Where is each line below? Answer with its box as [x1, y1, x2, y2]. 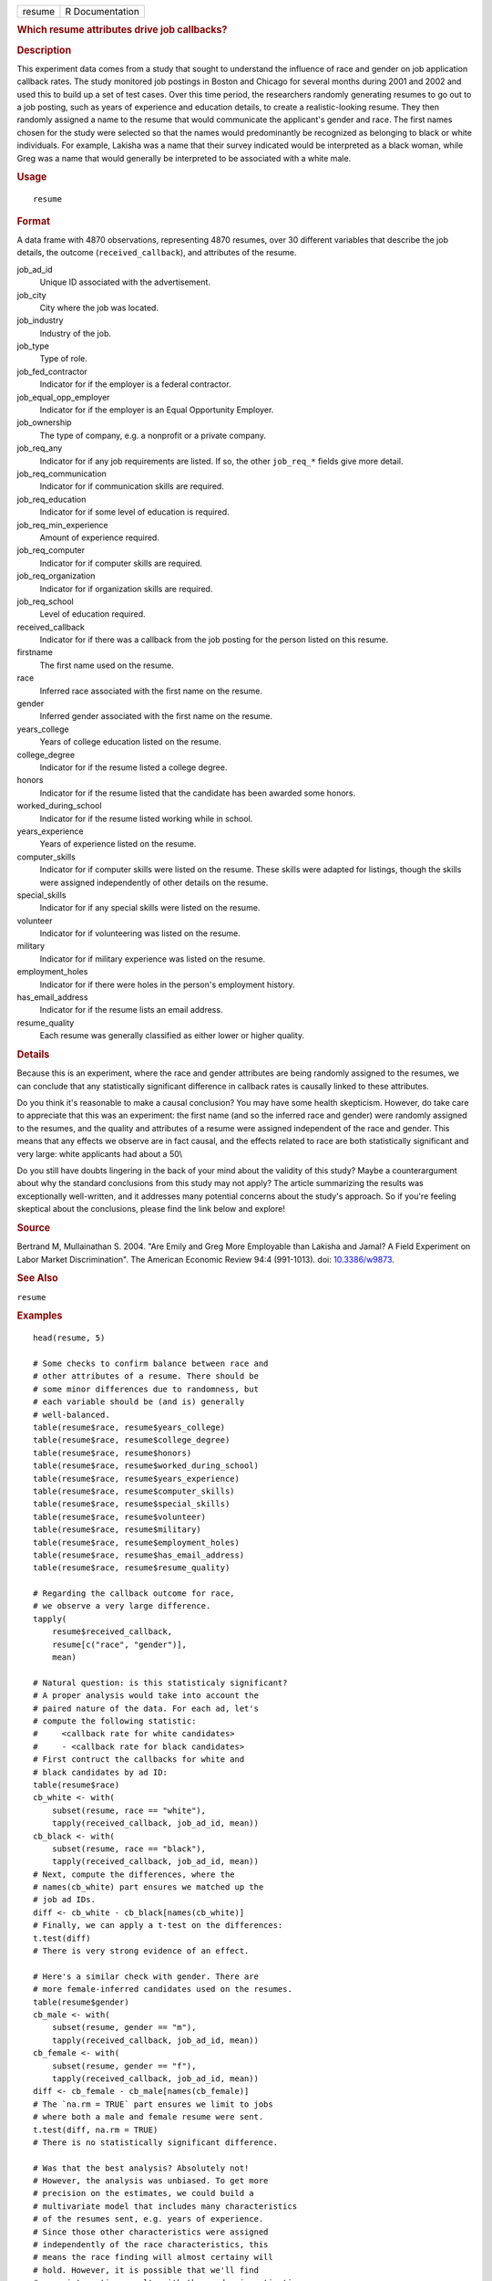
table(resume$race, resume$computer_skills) [33, 1485, 236, 1496]
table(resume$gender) [33, 1996, 129, 2007]
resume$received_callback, [51, 1627, 173, 1637]
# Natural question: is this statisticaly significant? [33, 1677, 288, 1688]
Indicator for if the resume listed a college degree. [39, 762, 228, 773]
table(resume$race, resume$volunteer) [33, 1511, 207, 1522]
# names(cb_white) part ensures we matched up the [33, 1882, 264, 1892]
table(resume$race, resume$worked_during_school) [33, 1461, 260, 1471]
